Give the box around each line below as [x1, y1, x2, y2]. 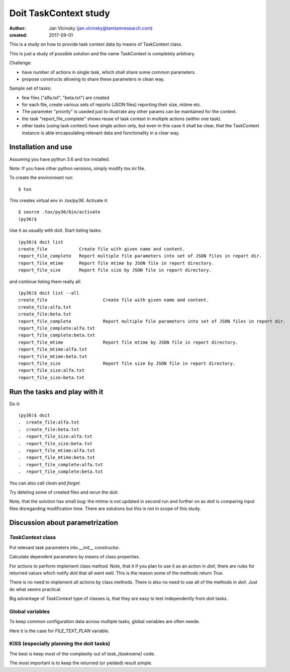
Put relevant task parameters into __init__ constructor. [9, 544, 120, 550]
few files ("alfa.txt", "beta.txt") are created [22, 95, 110, 101]
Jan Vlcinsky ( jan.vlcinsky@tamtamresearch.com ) [49, 25, 153, 31]
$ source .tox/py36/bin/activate [18, 209, 101, 215]
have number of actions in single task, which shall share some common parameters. [22, 69, 196, 75]
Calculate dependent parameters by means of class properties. [9, 554, 140, 560]
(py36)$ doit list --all [18, 290, 79, 296]
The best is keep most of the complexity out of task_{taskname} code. [9, 650, 155, 656]
